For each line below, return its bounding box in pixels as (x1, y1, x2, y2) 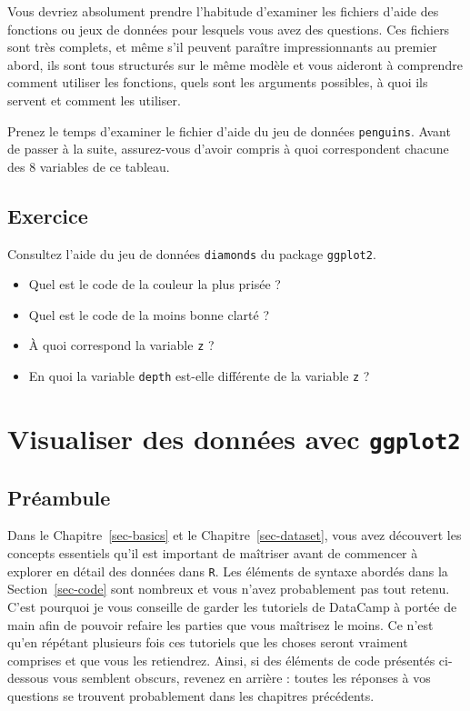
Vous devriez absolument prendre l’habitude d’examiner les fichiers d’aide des (7, 2, 439, 20)
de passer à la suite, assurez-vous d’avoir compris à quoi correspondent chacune (7, 139, 449, 158)
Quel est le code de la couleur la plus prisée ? (28, 275, 281, 294)
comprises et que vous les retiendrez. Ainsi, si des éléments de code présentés (7, 650, 435, 669)
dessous (7, 668, 49, 687)
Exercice (7, 201, 88, 229)
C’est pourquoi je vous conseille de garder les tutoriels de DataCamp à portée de (7, 596, 457, 616)
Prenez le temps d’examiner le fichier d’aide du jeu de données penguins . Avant (7, 121, 451, 140)
